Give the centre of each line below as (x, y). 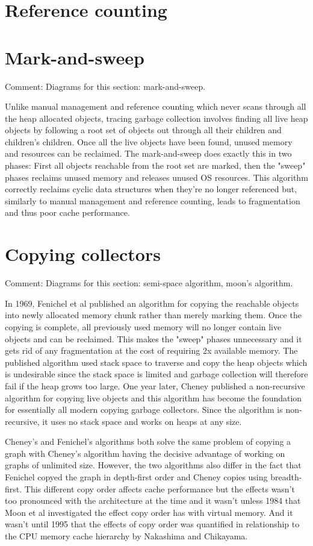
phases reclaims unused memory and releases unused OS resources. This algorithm (156, 177)
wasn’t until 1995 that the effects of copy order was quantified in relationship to (152, 524)
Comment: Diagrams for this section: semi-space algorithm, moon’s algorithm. (149, 283)
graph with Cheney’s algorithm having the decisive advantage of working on (145, 453)
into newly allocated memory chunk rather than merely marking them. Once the (153, 315)
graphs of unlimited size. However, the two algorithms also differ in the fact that (153, 465)
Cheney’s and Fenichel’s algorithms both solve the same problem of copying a (148, 441)
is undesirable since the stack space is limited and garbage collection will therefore (156, 374)
